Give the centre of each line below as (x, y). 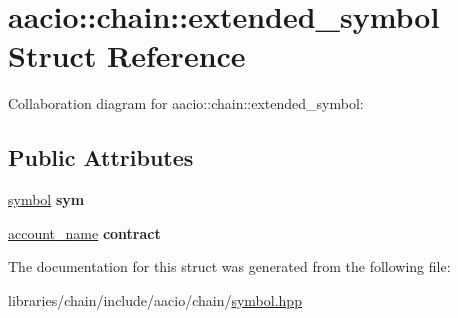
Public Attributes (101, 157)
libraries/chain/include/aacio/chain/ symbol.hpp (155, 299)
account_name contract (84, 232)
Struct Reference (127, 55)
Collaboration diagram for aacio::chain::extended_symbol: (186, 103)
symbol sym (46, 199)
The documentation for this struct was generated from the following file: (229, 266)
